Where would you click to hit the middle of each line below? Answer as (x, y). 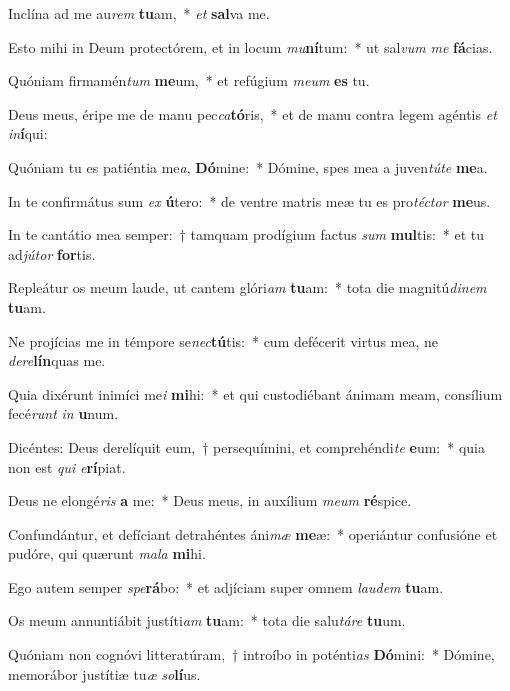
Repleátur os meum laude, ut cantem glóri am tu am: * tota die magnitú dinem (247, 287)
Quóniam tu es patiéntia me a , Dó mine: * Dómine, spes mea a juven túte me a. (248, 166)
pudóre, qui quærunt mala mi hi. (107, 553)
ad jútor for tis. (52, 253)
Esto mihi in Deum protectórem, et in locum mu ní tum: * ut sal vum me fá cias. (250, 46)
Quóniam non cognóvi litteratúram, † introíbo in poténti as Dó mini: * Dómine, (251, 654)
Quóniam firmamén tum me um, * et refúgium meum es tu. (189, 80)
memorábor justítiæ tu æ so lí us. (104, 673)
